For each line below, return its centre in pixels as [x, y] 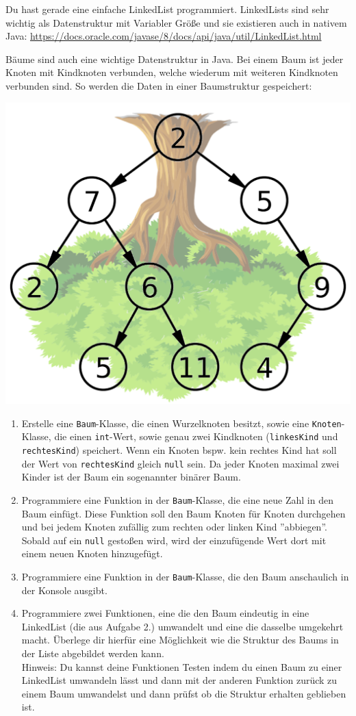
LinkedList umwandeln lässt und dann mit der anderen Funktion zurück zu [179, 680]
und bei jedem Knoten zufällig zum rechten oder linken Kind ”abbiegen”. [174, 527]
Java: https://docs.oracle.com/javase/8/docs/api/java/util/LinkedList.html [164, 36]
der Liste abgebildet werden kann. [93, 653]
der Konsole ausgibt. [64, 590]
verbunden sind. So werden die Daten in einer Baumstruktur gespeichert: [159, 85]
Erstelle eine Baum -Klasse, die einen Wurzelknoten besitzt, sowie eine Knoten [181, 423]
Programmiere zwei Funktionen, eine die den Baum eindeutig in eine [165, 613]
